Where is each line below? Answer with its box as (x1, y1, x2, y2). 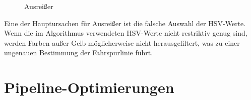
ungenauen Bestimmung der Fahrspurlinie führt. (4, 47, 153, 58)
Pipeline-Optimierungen (4, 77, 174, 97)
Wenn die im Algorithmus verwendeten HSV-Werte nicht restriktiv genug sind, (4, 28, 247, 38)
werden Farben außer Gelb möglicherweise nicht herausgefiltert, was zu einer (4, 37, 240, 48)
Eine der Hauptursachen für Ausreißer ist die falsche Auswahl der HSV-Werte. (4, 18, 246, 28)
